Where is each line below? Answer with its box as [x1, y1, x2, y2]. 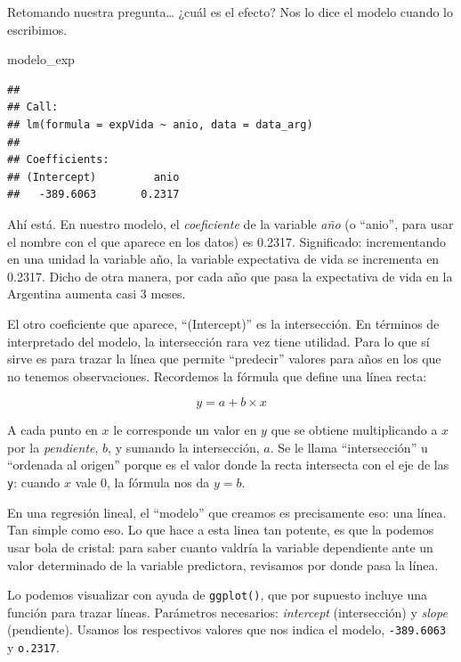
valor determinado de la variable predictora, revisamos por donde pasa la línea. [7, 555, 439, 574]
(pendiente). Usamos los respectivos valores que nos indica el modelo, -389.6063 [7, 620, 447, 639]
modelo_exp [7, 50, 75, 69]
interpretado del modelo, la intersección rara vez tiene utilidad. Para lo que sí [7, 331, 430, 350]
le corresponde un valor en [113, 421, 257, 439]
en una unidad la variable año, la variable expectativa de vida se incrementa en [7, 249, 440, 268]
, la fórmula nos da [107, 473, 210, 492]
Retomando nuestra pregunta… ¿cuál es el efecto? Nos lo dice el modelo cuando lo [7, 3, 453, 20]
